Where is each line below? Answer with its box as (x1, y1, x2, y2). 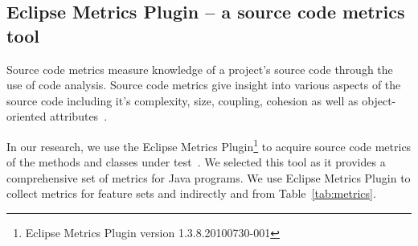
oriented (6, 108, 47, 125)
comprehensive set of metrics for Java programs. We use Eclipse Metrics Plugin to (6, 169, 411, 186)
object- (362, 92, 396, 109)
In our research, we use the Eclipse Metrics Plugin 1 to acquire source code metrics (6, 135, 412, 154)
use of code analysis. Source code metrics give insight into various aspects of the (6, 76, 401, 93)
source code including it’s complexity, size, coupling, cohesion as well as (6, 92, 359, 109)
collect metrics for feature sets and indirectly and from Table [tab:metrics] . (6, 185, 376, 202)
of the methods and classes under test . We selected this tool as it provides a (6, 154, 386, 170)
